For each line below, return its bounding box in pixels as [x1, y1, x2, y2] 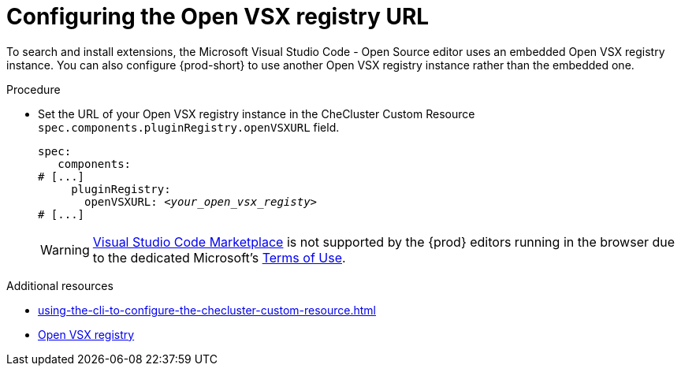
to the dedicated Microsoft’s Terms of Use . [92, 249, 346, 266]
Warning [40, 241, 90, 258]
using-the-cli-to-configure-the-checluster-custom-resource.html [38, 303, 376, 317]
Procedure [6, 82, 61, 96]
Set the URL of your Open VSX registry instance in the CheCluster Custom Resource [38, 106, 475, 121]
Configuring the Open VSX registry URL [6, 3, 430, 30]
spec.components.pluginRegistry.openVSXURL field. [38, 120, 340, 134]
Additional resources [6, 278, 113, 292]
